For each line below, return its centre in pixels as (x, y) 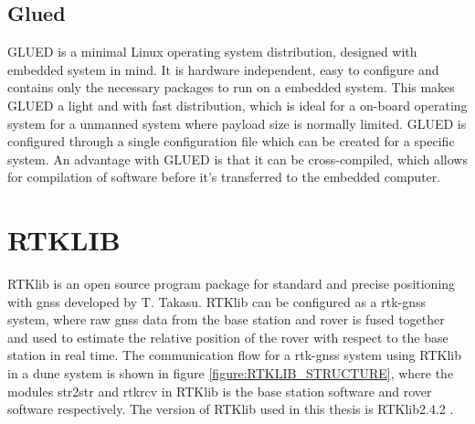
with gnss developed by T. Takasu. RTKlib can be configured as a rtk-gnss (217, 301)
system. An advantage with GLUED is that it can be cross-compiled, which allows (237, 159)
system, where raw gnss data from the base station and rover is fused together (226, 319)
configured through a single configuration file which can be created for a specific (231, 141)
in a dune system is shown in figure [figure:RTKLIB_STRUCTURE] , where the (231, 373)
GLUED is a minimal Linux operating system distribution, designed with (212, 52)
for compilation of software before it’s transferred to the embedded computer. (224, 177)
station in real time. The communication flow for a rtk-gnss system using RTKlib (234, 355)
